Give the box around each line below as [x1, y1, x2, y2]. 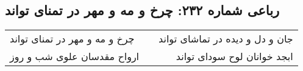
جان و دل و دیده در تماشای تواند [159, 32, 293, 46]
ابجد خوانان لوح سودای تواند [176, 49, 293, 64]
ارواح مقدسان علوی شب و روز [10, 49, 140, 64]
